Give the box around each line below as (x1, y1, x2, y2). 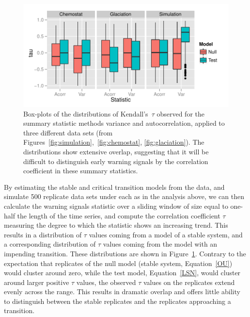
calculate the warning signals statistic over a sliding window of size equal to (4, 200, 228, 211)
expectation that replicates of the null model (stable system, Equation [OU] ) (4, 258, 233, 268)
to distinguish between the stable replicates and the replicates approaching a (4, 296, 231, 306)
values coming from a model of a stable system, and (89, 229, 243, 239)
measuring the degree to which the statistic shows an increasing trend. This (4, 220, 228, 230)
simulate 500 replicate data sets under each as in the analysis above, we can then (4, 191, 244, 201)
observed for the (156, 108, 204, 118)
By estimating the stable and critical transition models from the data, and (4, 182, 225, 192)
